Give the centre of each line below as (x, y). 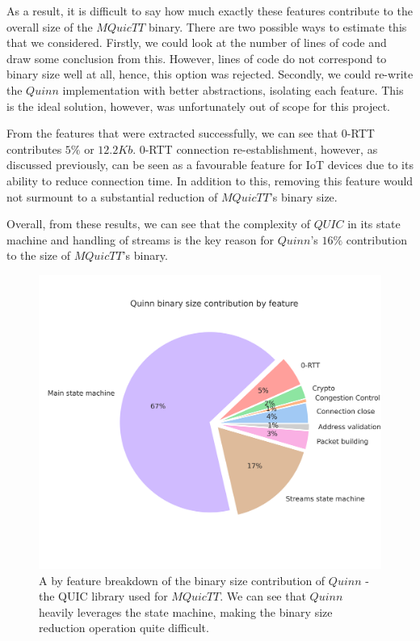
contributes (34, 149)
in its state (374, 224)
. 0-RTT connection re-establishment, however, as (255, 149)
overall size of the (50, 26)
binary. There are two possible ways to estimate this (277, 26)
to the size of (39, 255)
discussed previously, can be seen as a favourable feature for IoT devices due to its (210, 165)
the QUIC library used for (103, 596)
